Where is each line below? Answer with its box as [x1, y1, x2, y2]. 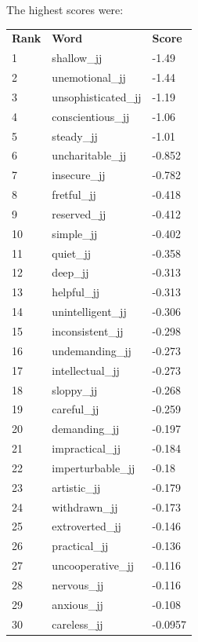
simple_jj [52, 225, 98, 241]
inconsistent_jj [52, 323, 124, 339]
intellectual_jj [52, 361, 120, 378]
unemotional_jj [52, 69, 126, 86]
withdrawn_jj [52, 498, 118, 515]
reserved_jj [52, 205, 106, 222]
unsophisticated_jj [52, 88, 142, 105]
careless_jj [52, 615, 103, 632]
